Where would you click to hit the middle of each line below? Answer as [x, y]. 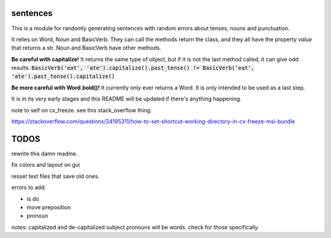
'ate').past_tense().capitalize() [63, 76]
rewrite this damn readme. [44, 153]
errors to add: [29, 188]
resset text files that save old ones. [55, 176]
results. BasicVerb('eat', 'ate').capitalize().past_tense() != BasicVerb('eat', [133, 68]
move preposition [49, 207]
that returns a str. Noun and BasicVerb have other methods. [86, 48]
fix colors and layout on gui [46, 165]
